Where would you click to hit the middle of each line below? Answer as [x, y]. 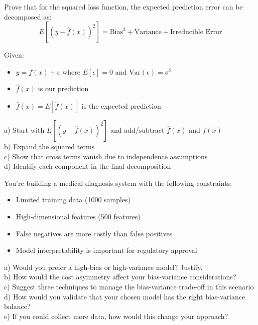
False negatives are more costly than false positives [94, 233]
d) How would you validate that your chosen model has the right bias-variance [125, 296]
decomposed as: [28, 16]
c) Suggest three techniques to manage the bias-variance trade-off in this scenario [129, 286]
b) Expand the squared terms [49, 146]
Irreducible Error [196, 32]
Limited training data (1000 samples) [73, 200]
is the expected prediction [121, 105]
